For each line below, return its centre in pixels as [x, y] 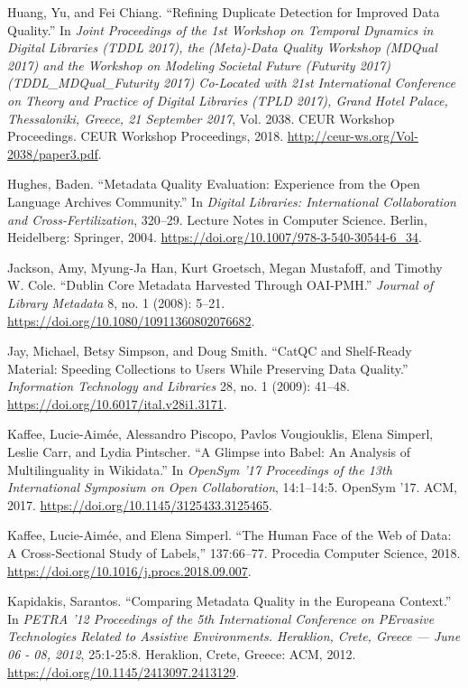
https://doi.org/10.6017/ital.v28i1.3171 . [117, 403]
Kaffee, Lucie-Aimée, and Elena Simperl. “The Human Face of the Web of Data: [229, 535]
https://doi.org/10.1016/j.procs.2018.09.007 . [129, 570]
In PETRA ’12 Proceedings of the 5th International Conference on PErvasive [221, 618]
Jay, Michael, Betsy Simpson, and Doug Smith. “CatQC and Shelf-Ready [210, 351]
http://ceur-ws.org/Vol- [353, 136]
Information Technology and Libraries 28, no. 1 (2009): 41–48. [179, 386]
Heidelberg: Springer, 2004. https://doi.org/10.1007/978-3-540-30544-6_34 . [215, 237]
